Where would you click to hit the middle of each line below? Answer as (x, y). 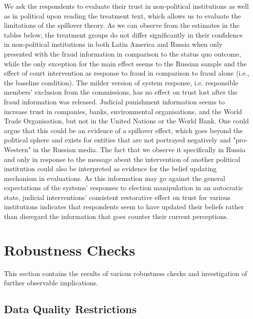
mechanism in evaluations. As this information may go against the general (115, 178)
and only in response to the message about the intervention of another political (122, 159)
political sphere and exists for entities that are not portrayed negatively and (117, 140)
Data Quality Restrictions (70, 309)
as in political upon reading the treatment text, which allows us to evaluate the (123, 15)
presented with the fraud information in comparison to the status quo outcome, (123, 53)
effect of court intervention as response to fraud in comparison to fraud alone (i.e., (127, 73)
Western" (18, 149)
